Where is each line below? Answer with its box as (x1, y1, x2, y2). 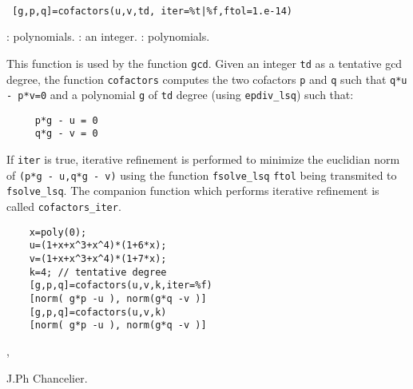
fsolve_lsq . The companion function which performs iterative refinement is (6, 182, 379, 199)
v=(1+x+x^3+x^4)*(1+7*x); (29, 253, 167, 265)
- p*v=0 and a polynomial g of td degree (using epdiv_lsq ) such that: (6, 86, 354, 103)
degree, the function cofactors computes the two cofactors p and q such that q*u (6, 70, 407, 87)
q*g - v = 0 (34, 128, 98, 140)
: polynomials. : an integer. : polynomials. (6, 28, 210, 45)
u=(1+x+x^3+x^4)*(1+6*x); (29, 240, 167, 252)
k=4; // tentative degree (29, 266, 167, 278)
